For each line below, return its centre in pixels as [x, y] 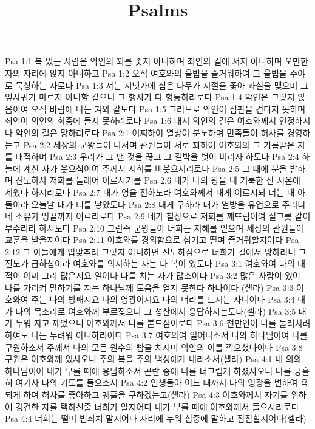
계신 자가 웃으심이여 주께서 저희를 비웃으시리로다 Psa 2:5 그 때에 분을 [155, 168]
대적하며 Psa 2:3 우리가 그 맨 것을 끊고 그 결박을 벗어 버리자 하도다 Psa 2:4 [157, 156]
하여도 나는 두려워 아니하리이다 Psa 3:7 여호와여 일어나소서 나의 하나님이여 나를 [156, 335]
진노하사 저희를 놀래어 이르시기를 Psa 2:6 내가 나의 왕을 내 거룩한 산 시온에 [158, 180]
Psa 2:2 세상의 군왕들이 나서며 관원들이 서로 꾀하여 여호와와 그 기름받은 [159, 144]
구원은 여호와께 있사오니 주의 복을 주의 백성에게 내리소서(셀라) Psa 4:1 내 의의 [153, 359]
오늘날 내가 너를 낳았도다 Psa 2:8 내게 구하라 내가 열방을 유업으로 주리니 [168, 204]
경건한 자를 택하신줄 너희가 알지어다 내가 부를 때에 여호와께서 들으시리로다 [157, 406]
